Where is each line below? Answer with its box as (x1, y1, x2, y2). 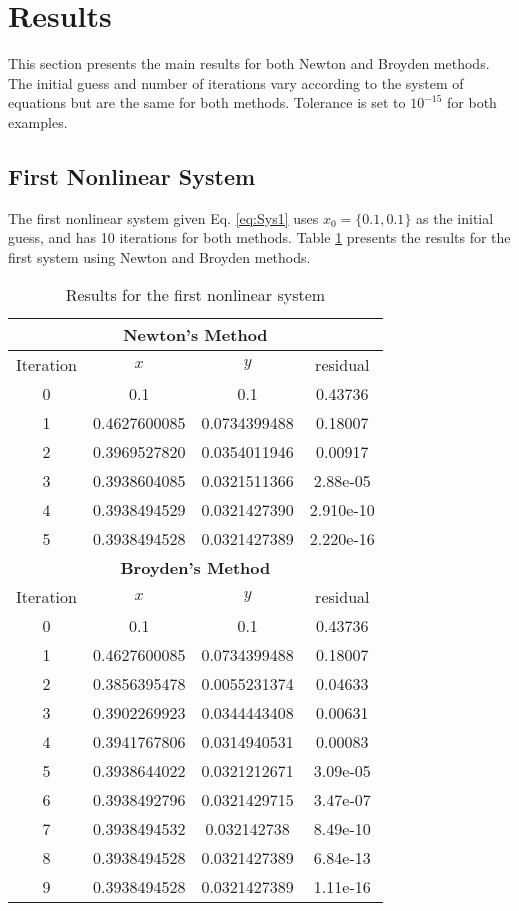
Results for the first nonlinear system (65, 283, 326, 307)
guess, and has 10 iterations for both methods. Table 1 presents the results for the (8, 227, 511, 248)
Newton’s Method (123, 323, 268, 347)
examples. (8, 111, 68, 132)
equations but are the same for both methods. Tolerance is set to (8, 92, 406, 113)
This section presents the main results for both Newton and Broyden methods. (8, 53, 490, 74)
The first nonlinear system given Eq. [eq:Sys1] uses (8, 207, 319, 228)
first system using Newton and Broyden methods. (8, 246, 311, 267)
